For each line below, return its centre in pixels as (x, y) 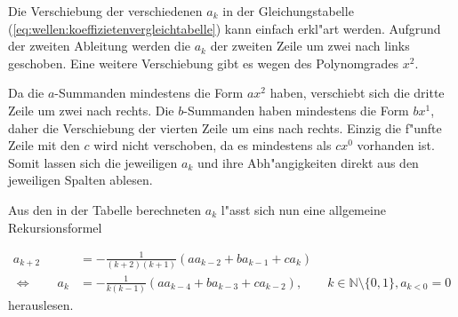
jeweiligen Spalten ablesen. (80, 180)
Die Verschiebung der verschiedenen (105, 11)
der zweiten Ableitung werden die (100, 46)
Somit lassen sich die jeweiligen (93, 162)
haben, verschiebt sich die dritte (357, 93)
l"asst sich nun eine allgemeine (303, 209)
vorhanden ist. (396, 145)
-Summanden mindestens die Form (149, 93)
